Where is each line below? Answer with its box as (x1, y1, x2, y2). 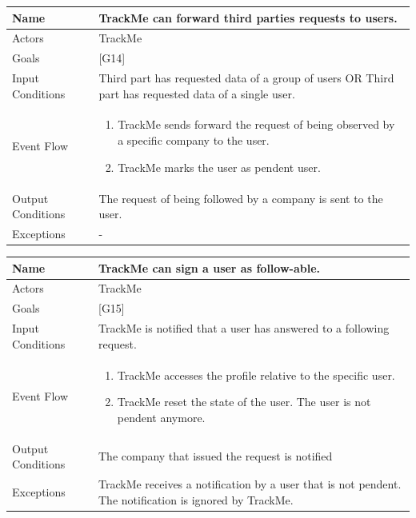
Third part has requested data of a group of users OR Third (98, 70, 394, 86)
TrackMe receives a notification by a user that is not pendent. (98, 475, 402, 492)
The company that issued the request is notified (98, 448, 333, 464)
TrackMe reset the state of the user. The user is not (117, 393, 371, 410)
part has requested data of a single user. (98, 85, 295, 102)
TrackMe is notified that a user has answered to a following (98, 320, 390, 337)
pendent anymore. (117, 408, 206, 425)
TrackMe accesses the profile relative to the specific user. (117, 366, 395, 383)
